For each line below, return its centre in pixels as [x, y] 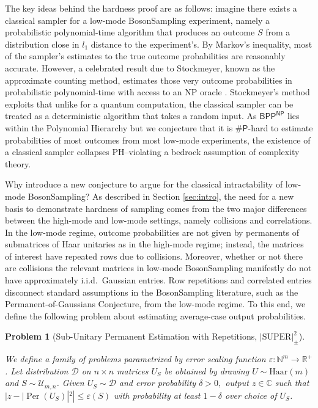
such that [292, 383]
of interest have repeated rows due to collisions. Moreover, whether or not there [154, 256]
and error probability [157, 383]
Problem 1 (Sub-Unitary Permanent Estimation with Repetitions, [131, 336]
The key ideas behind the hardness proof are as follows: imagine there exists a [151, 8]
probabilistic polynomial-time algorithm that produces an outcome [130, 32]
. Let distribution [37, 370]
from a [278, 32]
